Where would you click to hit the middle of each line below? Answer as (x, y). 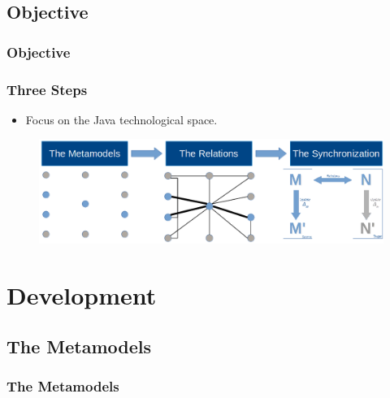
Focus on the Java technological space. (121, 119)
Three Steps (47, 89)
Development (82, 294)
